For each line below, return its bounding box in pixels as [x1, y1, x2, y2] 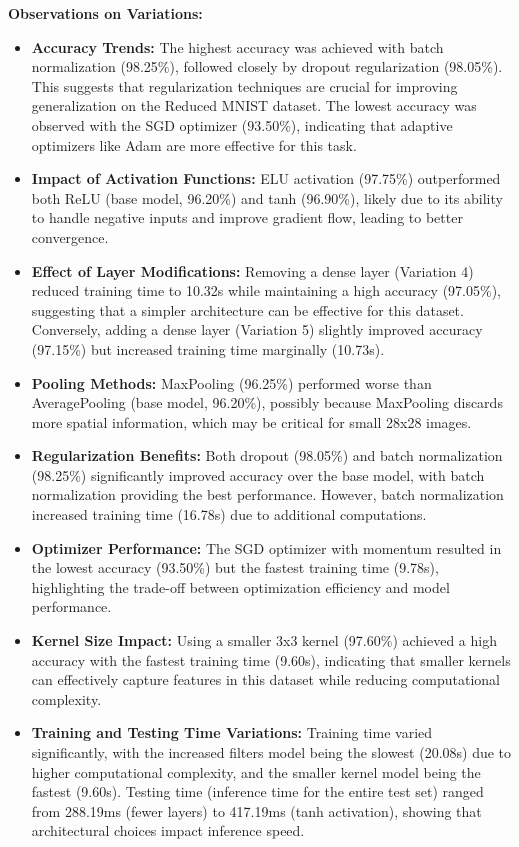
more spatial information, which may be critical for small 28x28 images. [31, 411, 472, 432]
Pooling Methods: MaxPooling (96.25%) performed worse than [31, 372, 432, 393]
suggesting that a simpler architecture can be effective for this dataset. [31, 299, 464, 320]
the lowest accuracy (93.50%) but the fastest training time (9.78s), [31, 557, 439, 578]
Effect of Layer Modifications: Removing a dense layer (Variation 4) [31, 260, 474, 281]
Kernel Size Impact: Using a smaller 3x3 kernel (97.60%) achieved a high [31, 630, 497, 651]
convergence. [31, 226, 109, 247]
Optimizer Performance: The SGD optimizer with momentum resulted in [31, 537, 502, 558]
